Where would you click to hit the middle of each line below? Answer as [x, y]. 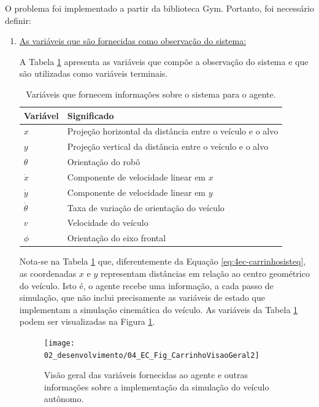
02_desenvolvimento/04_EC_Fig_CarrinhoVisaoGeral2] [152, 355]
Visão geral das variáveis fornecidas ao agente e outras [146, 375]
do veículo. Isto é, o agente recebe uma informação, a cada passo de [146, 285]
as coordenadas [48, 273]
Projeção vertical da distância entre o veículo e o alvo [168, 146]
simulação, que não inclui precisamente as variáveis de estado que [142, 297]
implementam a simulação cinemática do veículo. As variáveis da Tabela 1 [159, 309]
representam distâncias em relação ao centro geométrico [205, 273]
